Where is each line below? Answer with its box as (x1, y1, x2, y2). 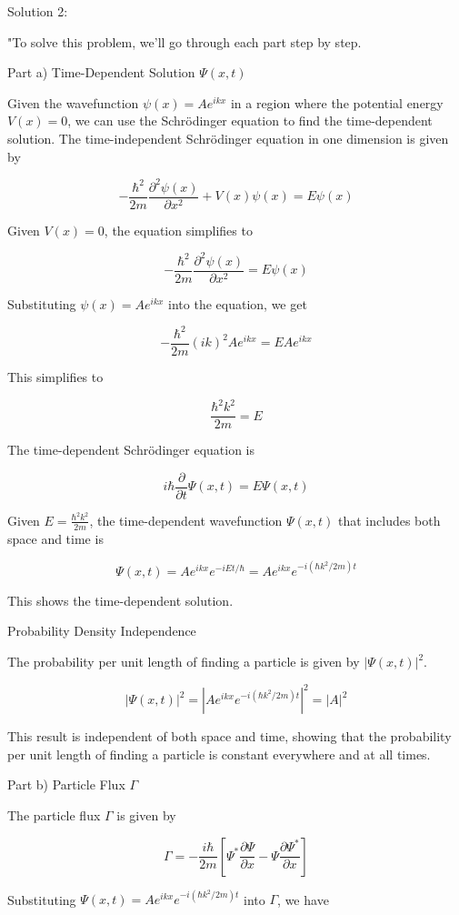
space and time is (7, 528, 104, 548)
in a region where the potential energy (230, 93, 444, 112)
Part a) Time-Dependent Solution (7, 63, 195, 82)
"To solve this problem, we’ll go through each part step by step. (7, 32, 362, 51)
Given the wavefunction (7, 93, 139, 112)
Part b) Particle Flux (7, 775, 125, 794)
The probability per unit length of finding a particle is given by (7, 652, 360, 671)
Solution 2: (7, 2, 68, 20)
